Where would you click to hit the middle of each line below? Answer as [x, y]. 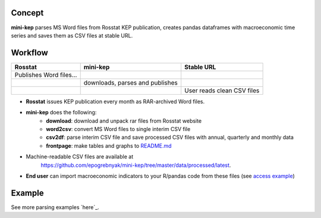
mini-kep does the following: [61, 113]
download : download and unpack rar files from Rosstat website [124, 121]
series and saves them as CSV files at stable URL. [72, 35]
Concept [27, 13]
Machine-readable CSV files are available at [80, 157]
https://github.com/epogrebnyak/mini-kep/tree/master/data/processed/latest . [136, 165]
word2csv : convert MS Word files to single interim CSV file [118, 129]
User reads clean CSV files [222, 91]
